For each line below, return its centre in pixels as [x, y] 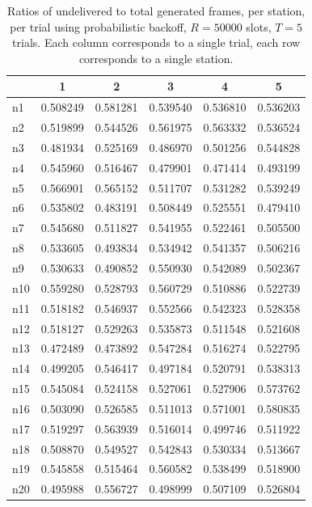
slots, [259, 26]
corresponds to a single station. [156, 58]
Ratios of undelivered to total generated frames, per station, [156, 11]
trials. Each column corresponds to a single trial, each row [156, 42]
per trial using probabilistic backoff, [98, 26]
